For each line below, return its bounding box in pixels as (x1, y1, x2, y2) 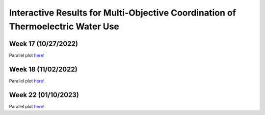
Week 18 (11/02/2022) (9, 65, 78, 73)
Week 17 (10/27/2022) (9, 39, 78, 48)
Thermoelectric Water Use (9, 21, 120, 32)
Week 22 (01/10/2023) (9, 91, 79, 99)
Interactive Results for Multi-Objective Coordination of (9, 7, 237, 18)
